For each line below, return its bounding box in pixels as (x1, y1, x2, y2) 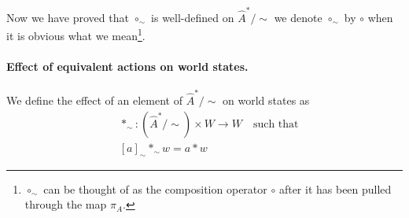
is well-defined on (151, 9, 234, 25)
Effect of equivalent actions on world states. (6, 58, 249, 75)
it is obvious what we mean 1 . (6, 25, 146, 43)
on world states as (223, 92, 310, 109)
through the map (24, 196, 107, 212)
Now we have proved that (6, 9, 129, 25)
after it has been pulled (278, 180, 392, 197)
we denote (274, 9, 322, 25)
